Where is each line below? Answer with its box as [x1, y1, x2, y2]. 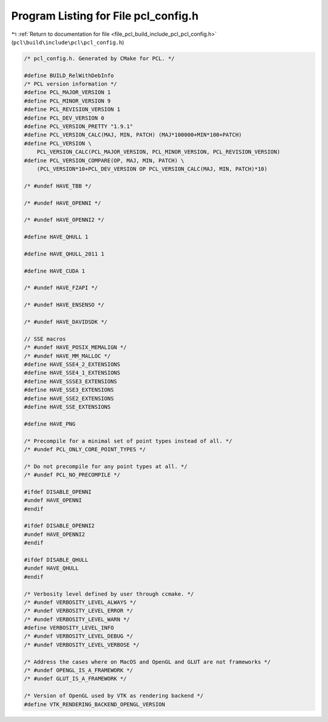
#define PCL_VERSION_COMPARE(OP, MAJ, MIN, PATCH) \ [24, 157, 185, 164]
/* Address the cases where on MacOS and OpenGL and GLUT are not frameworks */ [24, 658, 271, 665]
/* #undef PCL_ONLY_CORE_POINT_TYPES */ [24, 446, 146, 452]
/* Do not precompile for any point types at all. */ [24, 463, 188, 470]
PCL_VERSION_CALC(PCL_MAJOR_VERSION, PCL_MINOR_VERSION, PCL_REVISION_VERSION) [36, 149, 281, 155]
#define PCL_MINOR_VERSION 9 [24, 97, 111, 104]
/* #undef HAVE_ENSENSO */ [24, 301, 104, 308]
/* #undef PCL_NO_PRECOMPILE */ [24, 471, 121, 478]
